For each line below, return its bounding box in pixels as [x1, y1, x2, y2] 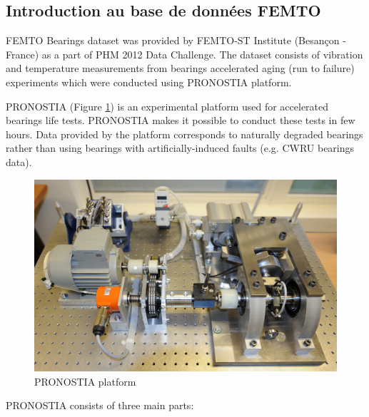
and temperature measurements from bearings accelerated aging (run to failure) [6, 61, 355, 76]
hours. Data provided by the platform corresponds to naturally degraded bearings [6, 126, 363, 141]
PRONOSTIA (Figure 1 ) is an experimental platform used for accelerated [6, 98, 329, 113]
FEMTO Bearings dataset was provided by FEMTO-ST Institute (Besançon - [6, 33, 346, 48]
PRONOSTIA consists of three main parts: [6, 398, 194, 413]
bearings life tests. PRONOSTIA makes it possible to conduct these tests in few [6, 113, 355, 128]
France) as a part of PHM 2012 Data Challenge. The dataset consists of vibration [6, 46, 363, 61]
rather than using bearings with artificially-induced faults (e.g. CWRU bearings [6, 140, 355, 155]
